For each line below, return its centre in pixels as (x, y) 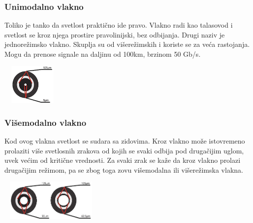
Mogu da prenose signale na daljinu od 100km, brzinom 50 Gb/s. (103, 54)
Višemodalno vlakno (46, 122)
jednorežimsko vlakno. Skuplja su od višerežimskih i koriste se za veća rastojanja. (127, 44)
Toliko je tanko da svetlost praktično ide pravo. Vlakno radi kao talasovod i (119, 25)
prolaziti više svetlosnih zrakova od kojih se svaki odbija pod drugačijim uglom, (124, 150)
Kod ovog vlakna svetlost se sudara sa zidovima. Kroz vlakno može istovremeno (125, 140)
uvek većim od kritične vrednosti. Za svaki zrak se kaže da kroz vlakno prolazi (123, 160)
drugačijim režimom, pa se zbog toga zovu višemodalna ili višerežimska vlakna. (124, 169)
